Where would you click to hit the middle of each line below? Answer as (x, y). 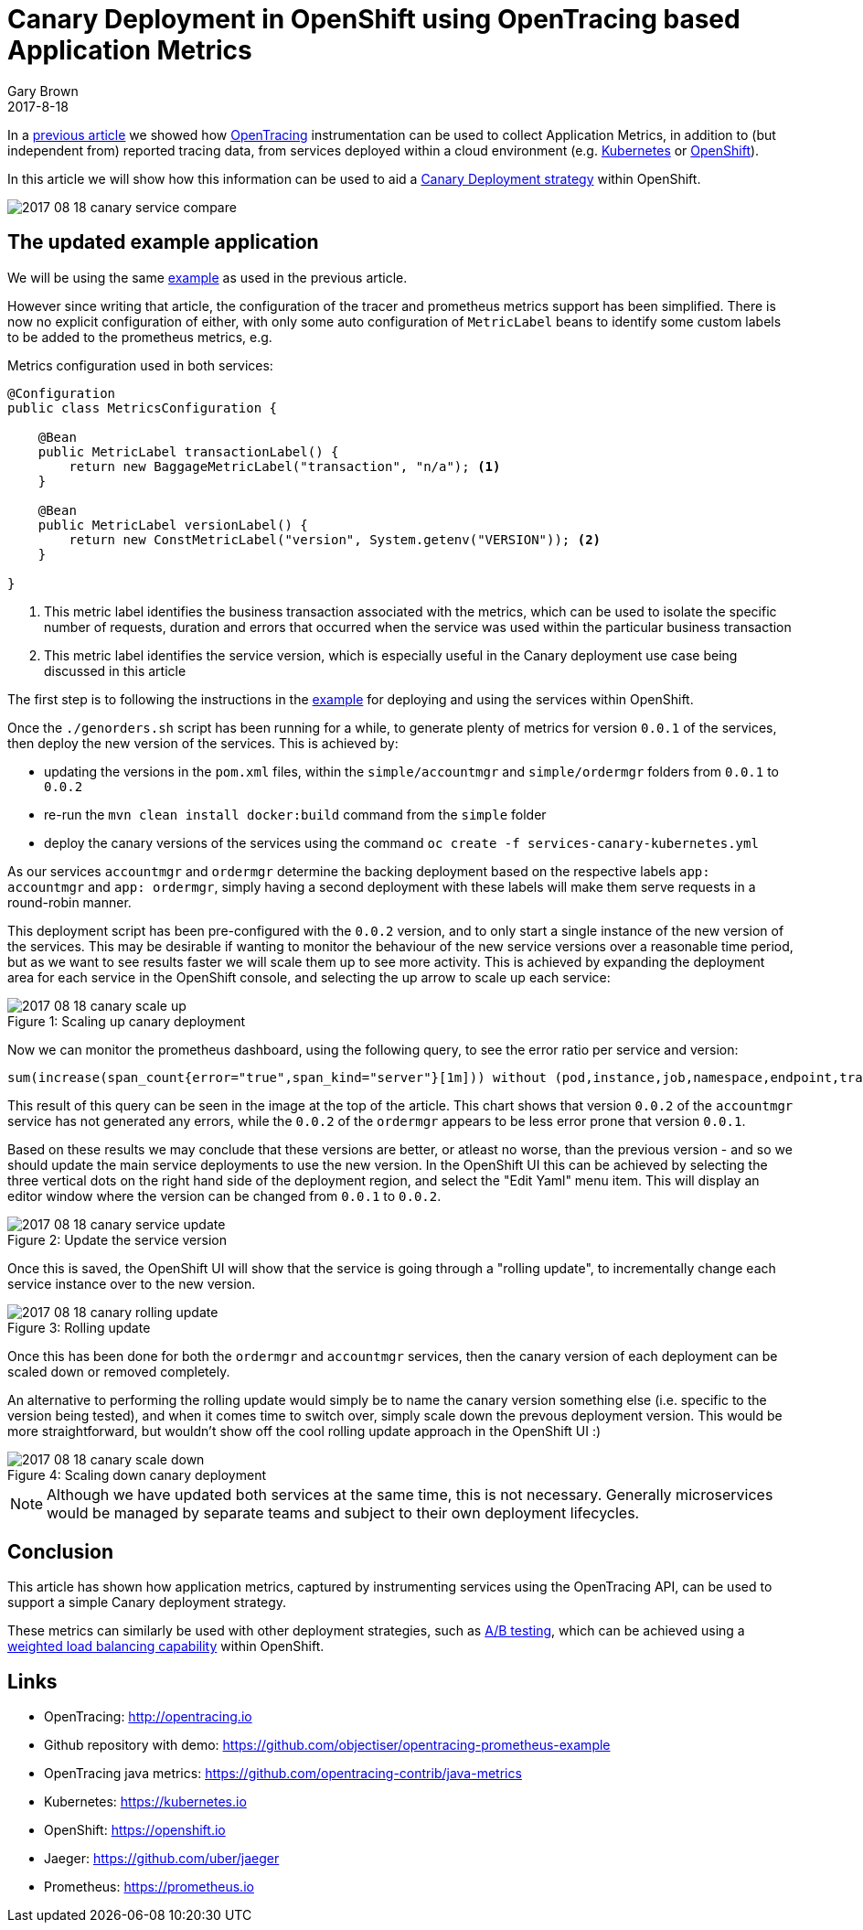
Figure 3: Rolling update (79, 1327)
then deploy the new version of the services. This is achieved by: (203, 743)
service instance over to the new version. (132, 1283)
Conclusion (61, 1552)
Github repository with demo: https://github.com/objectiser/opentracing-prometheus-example (327, 1745)
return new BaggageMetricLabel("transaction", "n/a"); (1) (285, 466)
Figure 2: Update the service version (117, 1239)
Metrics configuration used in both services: (140, 365)
